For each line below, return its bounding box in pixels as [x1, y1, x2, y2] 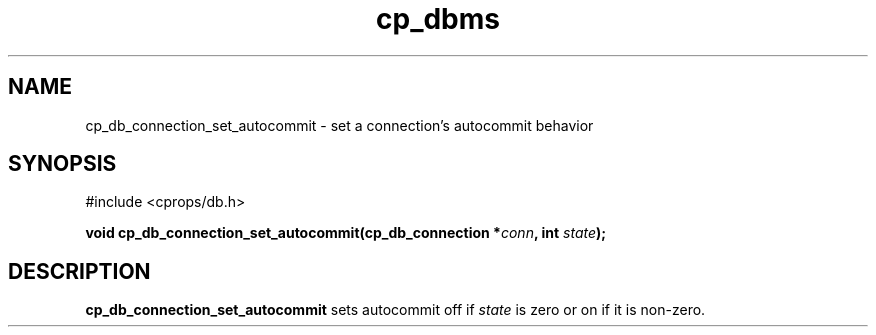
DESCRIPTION [8, 258, 151, 284]
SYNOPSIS [8, 151, 117, 177]
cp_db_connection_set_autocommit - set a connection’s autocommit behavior [85, 116, 594, 134]
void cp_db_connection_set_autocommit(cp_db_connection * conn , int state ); [85, 224, 607, 242]
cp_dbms [376, 2, 500, 36]
